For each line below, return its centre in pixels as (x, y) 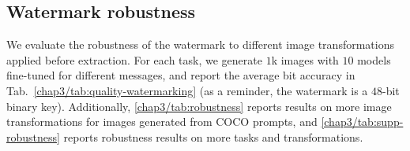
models (374, 59)
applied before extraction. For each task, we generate (134, 59)
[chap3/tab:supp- (362, 122)
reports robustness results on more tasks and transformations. (213, 136)
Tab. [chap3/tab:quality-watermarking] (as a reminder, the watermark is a (187, 90)
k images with (305, 59)
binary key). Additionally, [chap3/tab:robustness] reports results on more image (199, 106)
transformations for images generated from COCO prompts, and (162, 122)
